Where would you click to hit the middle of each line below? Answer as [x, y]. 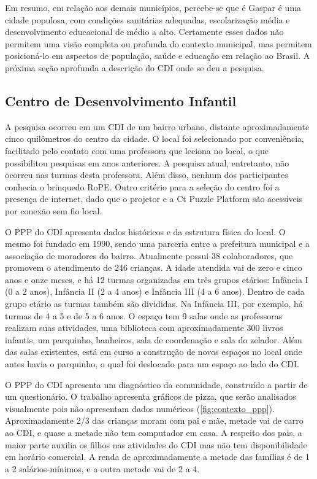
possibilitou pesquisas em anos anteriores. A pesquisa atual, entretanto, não [147, 162]
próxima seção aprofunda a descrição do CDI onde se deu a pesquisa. [135, 67]
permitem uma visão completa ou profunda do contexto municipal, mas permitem [158, 43]
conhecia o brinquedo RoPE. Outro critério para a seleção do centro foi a [142, 186]
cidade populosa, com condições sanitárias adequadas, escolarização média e [147, 19]
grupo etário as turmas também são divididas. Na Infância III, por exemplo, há [154, 304]
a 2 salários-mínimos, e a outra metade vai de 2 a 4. [102, 468]
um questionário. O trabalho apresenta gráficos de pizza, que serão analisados [151, 396]
